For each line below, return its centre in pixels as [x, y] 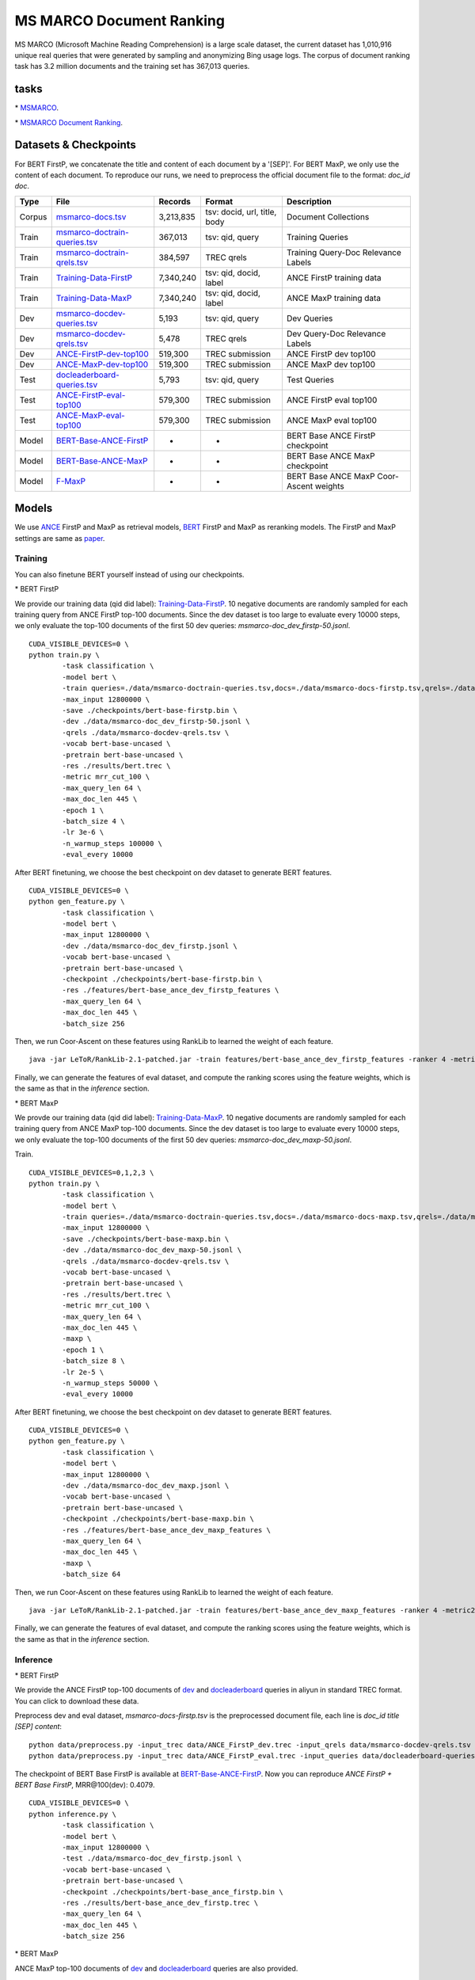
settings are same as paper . [60, 538]
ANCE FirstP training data [334, 277]
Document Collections [328, 216]
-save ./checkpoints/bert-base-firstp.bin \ [150, 710]
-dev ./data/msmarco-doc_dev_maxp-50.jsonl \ [152, 1250]
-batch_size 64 [91, 1574]
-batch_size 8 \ [93, 1361]
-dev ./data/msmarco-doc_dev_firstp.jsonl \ [150, 946]
